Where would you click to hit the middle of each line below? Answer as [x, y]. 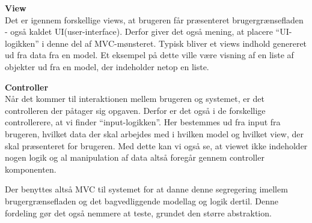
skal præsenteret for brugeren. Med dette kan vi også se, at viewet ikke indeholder [156, 145]
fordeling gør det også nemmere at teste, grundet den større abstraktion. [138, 213]
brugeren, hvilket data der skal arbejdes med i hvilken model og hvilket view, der [154, 133]
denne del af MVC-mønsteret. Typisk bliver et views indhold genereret [177, 43]
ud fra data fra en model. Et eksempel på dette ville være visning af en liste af [149, 55]
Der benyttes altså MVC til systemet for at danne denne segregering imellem [146, 189]
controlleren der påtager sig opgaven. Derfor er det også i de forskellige [135, 110]
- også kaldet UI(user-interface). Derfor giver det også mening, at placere [139, 31]
